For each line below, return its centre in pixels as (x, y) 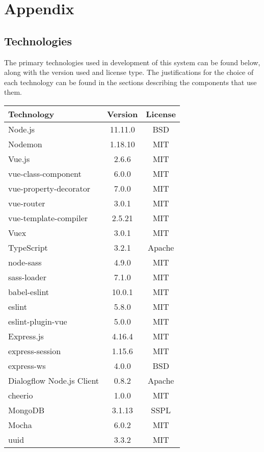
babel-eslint (29, 291)
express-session (35, 351)
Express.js (26, 336)
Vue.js (19, 158)
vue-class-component (45, 173)
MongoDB (27, 410)
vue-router (27, 203)
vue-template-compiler (48, 218)
